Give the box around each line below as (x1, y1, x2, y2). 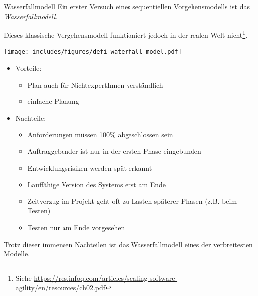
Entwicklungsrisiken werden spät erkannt (27, 162, 152, 173)
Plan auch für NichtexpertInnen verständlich (27, 79, 163, 90)
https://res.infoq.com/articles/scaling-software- (34, 272, 178, 283)
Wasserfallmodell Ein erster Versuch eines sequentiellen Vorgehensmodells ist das (4, 1, 250, 11)
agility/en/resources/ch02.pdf (15, 282, 106, 293)
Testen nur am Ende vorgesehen (27, 222, 125, 233)
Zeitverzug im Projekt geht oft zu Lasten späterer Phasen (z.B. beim (27, 196, 237, 206)
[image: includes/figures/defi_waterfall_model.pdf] (4, 49, 182, 56)
